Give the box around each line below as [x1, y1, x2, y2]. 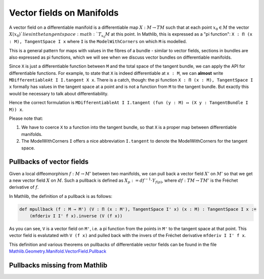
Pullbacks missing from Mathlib [9, 261, 108, 270]
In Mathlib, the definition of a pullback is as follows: [9, 193, 112, 199]
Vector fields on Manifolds [9, 7, 119, 18]
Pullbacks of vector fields [9, 158, 89, 166]
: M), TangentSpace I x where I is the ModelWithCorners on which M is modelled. [9, 39, 187, 44]
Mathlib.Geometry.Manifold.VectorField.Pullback [9, 248, 107, 254]
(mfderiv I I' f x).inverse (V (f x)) [29, 213, 123, 219]
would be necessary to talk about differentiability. [9, 90, 109, 96]
